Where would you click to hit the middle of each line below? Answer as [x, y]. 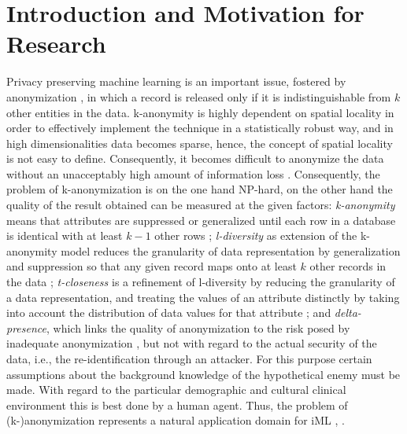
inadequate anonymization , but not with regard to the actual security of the [192, 343]
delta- [348, 313]
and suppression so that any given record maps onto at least [152, 266]
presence [26, 327]
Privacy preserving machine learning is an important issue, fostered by [176, 81]
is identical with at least [65, 235]
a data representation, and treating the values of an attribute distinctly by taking [203, 297]
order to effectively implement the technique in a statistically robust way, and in [200, 128]
